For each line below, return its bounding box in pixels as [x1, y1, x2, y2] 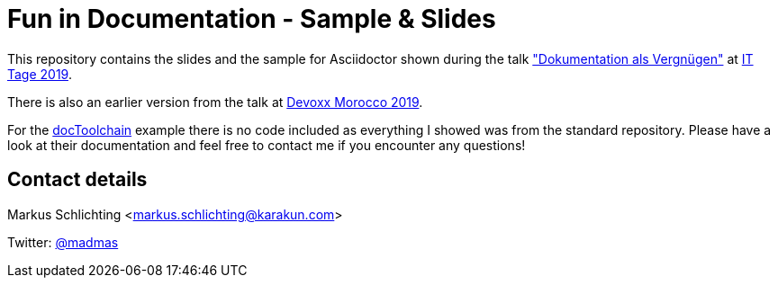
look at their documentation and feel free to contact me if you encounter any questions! [7, 137, 526, 153]
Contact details [7, 168, 148, 191]
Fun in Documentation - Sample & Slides [7, 4, 496, 34]
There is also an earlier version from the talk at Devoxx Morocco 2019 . [7, 94, 423, 110]
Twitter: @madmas [7, 234, 119, 250]
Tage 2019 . [7, 66, 72, 82]
